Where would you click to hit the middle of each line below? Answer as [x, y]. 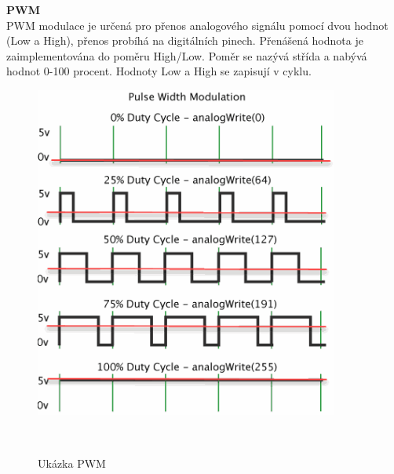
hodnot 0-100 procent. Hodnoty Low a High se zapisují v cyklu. [159, 71]
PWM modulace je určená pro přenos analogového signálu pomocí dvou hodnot [197, 25]
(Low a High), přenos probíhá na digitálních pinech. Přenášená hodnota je [185, 40]
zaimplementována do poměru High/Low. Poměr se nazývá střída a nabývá [187, 55]
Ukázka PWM [72, 463]
